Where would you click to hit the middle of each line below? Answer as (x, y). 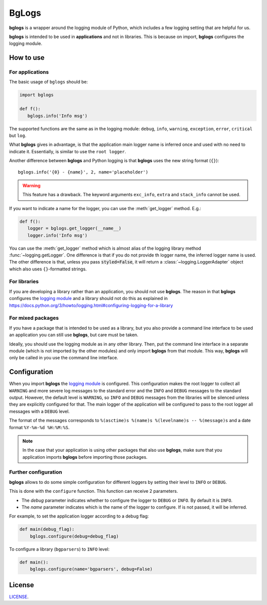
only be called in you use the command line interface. (64, 358)
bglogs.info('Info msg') (57, 116)
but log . (18, 135)
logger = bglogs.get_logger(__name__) (74, 228)
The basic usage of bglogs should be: (48, 82)
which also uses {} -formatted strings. (48, 269)
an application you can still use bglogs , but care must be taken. (74, 335)
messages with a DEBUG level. (40, 411)
